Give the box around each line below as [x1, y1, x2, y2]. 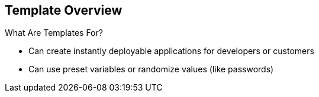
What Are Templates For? [5, 28, 103, 38]
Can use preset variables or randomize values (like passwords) [28, 64, 274, 75]
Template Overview [5, 3, 123, 18]
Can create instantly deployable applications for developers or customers [28, 46, 314, 56]
